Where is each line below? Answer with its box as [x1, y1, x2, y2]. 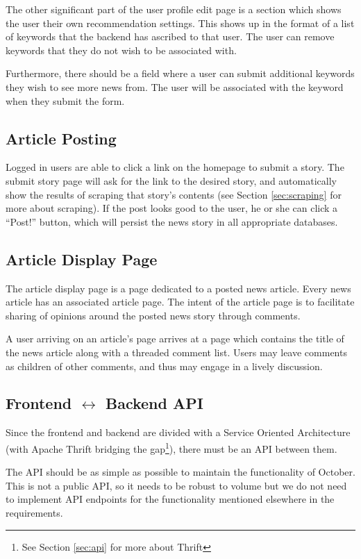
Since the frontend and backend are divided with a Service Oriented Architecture [6, 425, 351, 440]
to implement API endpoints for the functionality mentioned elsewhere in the [6, 492, 335, 506]
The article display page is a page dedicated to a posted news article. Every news [6, 281, 351, 295]
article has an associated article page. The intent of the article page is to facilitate [6, 294, 355, 309]
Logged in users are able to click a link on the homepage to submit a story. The [6, 160, 344, 174]
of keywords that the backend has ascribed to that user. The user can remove [6, 29, 335, 44]
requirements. [6, 505, 63, 519]
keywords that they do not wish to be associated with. [6, 42, 237, 57]
